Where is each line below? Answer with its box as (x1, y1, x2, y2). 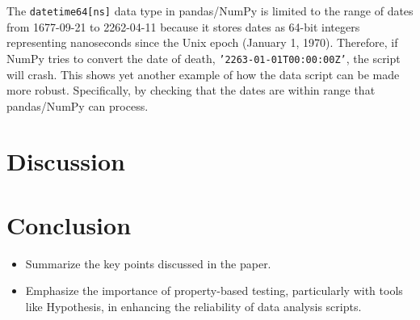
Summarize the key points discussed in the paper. (25, 255, 271, 272)
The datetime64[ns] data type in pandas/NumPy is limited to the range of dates (6, 2, 414, 19)
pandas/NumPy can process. (6, 97, 149, 114)
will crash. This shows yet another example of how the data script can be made (6, 65, 400, 82)
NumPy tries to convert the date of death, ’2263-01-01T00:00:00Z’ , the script (6, 49, 401, 66)
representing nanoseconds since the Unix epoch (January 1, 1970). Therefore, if (6, 34, 398, 51)
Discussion (6, 145, 125, 178)
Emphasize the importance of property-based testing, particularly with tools (25, 282, 403, 299)
